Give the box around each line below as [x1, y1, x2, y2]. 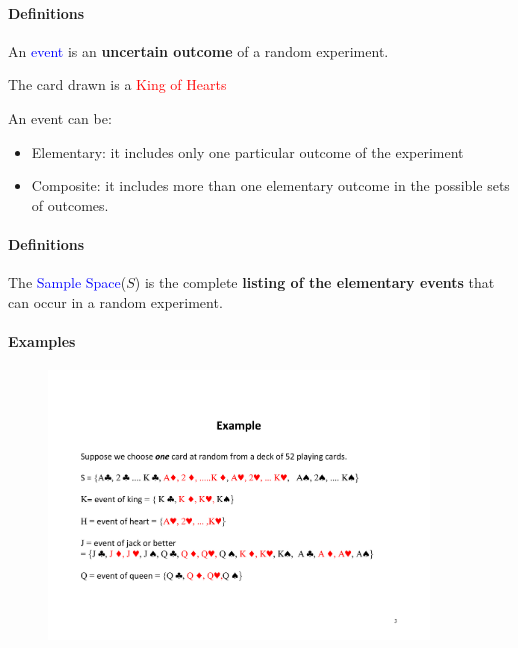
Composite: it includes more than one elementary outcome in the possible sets [31, 175, 510, 196]
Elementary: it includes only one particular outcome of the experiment [31, 141, 464, 162]
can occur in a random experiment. [8, 291, 223, 312]
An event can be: [8, 107, 112, 128]
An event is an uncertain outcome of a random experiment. [8, 40, 389, 61]
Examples [8, 330, 76, 351]
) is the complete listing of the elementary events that [134, 272, 495, 293]
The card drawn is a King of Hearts [8, 74, 227, 95]
